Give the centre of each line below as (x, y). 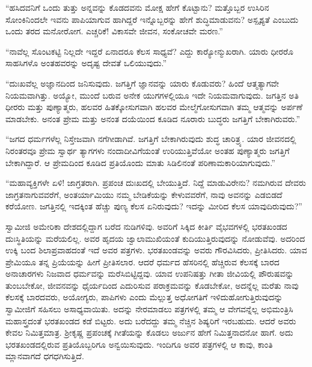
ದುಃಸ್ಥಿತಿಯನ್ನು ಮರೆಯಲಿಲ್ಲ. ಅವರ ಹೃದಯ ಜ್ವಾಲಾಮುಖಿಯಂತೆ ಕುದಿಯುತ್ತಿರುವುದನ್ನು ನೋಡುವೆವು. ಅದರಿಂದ (155, 238)
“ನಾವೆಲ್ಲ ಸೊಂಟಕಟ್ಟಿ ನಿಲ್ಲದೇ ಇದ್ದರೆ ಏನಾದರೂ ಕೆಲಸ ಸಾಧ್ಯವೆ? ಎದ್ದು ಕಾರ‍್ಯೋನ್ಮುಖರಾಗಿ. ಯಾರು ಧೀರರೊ (149, 51)
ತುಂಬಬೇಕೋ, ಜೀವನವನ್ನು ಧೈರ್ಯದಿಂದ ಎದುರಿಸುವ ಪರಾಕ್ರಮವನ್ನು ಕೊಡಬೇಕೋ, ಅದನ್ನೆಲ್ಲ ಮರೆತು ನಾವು (152, 285)
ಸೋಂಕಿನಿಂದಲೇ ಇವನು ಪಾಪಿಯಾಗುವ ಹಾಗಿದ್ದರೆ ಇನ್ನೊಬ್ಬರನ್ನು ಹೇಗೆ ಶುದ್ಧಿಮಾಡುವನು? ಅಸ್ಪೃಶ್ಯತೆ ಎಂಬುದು (152, 19)
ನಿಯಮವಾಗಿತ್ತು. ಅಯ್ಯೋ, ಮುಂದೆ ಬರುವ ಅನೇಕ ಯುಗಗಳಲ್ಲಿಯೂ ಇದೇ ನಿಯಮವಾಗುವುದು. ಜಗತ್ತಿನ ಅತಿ (152, 95)
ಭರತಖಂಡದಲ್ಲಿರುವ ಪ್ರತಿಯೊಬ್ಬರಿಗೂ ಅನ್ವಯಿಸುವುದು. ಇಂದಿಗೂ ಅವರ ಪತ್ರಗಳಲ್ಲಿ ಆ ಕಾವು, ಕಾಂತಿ (139, 344)
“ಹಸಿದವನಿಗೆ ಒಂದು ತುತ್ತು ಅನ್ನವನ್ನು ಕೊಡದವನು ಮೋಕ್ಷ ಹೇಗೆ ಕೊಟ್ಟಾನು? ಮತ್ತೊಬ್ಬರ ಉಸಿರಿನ (137, 7)
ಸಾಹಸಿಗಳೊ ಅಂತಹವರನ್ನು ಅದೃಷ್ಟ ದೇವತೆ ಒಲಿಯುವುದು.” (86, 63)
